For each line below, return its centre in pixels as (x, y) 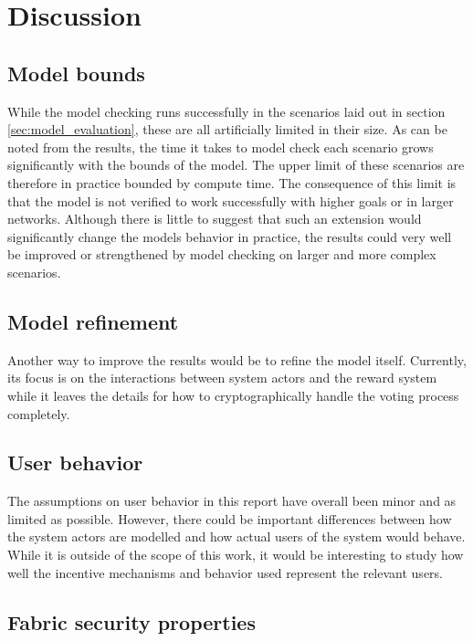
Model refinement (93, 321)
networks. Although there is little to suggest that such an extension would (215, 219)
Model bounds (76, 73)
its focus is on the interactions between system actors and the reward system (222, 378)
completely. (39, 413)
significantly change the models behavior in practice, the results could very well (230, 236)
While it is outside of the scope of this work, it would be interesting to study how (236, 555)
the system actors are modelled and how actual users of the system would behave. (236, 536)
